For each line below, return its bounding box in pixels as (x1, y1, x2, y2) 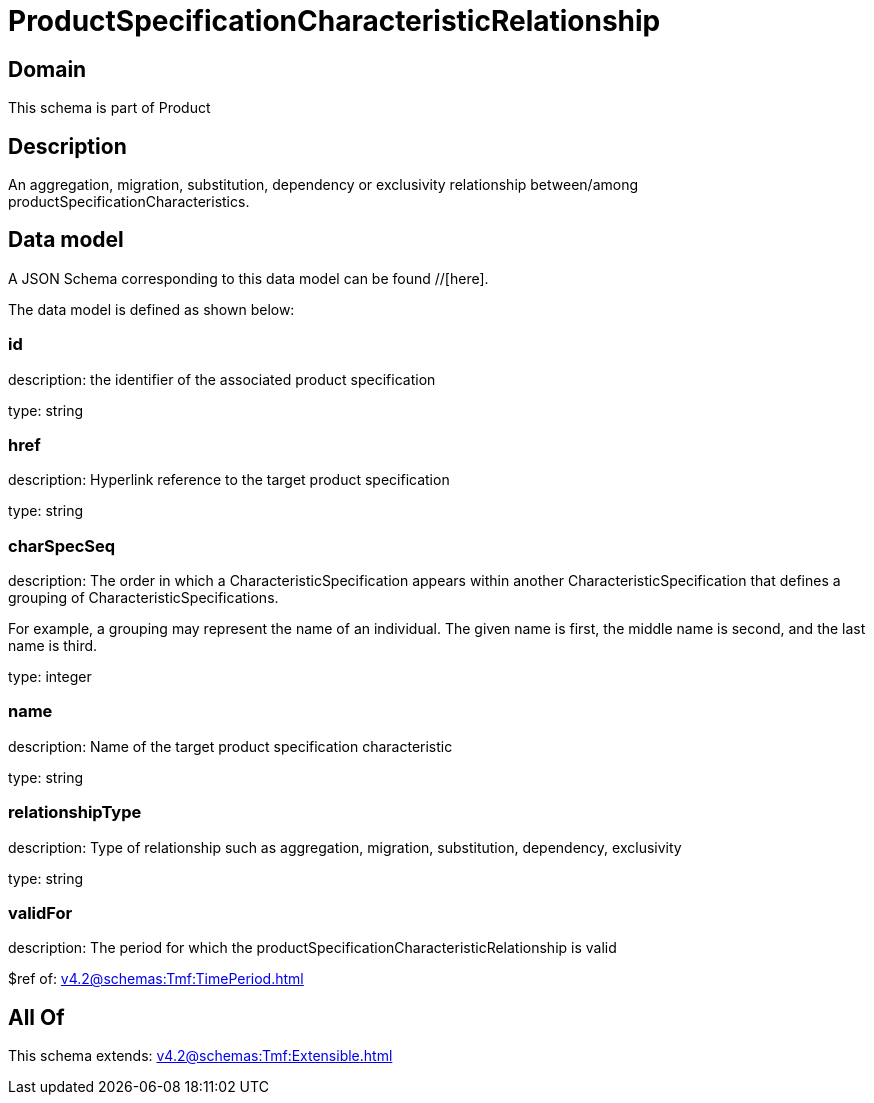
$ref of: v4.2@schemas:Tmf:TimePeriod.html (8, 970, 304, 988)
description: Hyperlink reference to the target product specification (8, 471, 450, 489)
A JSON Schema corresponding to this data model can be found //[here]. (8, 269, 489, 287)
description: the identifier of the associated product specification (8, 370, 436, 388)
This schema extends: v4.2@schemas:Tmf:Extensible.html (8, 1047, 393, 1065)
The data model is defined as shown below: (8, 300, 295, 318)
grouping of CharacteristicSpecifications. (8, 589, 279, 607)
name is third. (8, 637, 98, 655)
